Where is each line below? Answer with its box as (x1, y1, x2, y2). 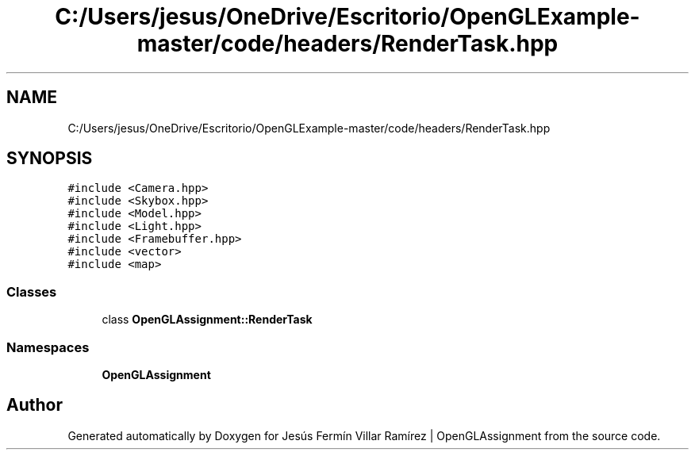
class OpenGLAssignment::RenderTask (102, 312, 313, 327)
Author (6, 395, 63, 416)
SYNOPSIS (6, 148, 93, 169)
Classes (6, 283, 57, 300)
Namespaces (6, 339, 90, 355)
